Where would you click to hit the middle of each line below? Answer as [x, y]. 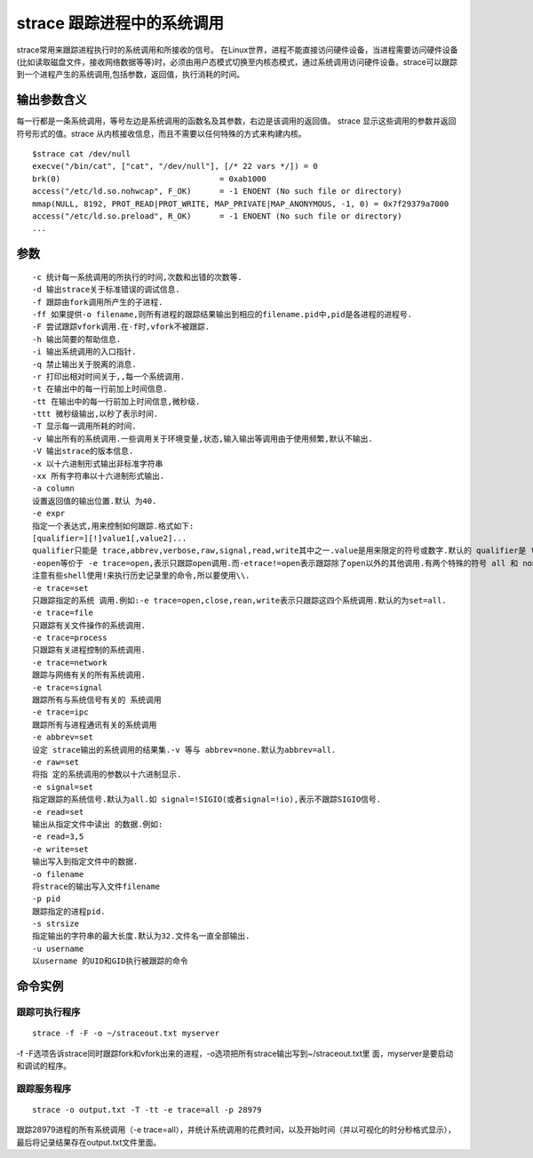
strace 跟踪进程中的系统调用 [120, 23]
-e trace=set [60, 588]
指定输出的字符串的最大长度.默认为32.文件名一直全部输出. [141, 936]
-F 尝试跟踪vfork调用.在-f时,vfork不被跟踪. [121, 327]
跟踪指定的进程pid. [69, 911]
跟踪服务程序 [44, 1089]
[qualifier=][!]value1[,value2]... [110, 538]
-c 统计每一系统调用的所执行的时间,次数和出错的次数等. [138, 277]
